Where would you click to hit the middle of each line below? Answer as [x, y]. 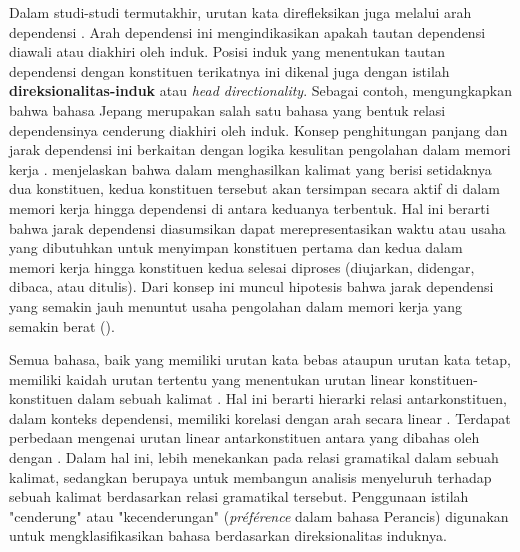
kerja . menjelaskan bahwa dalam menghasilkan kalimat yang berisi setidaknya [250, 168]
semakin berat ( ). [62, 325]
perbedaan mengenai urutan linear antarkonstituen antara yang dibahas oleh [244, 437]
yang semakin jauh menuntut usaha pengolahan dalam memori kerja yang [235, 305]
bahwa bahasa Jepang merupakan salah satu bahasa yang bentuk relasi [227, 109]
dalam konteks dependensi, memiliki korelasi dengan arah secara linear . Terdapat [260, 417]
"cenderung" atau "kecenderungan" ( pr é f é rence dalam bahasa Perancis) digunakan [259, 515]
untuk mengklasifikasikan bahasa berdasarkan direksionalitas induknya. [228, 535]
